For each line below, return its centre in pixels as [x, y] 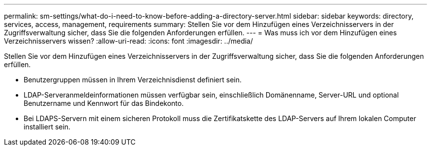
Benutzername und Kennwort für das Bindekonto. [104, 103]
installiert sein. [47, 127]
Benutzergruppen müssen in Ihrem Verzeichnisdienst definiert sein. [133, 80]
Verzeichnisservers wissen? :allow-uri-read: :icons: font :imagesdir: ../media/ [129, 41]
